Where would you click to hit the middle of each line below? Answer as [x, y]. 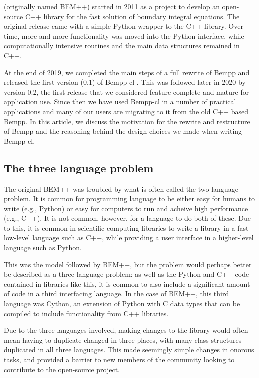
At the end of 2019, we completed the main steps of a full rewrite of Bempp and [127, 72]
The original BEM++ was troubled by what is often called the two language [121, 189]
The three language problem [79, 168]
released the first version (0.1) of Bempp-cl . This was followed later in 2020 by [125, 82]
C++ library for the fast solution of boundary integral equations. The [132, 16]
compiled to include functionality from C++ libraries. [86, 313]
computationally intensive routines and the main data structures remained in [122, 46]
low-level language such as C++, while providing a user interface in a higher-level [129, 238]
